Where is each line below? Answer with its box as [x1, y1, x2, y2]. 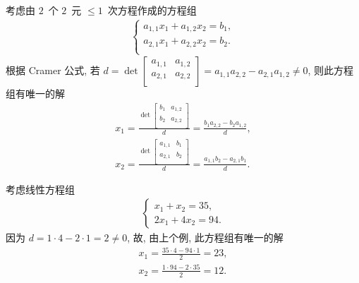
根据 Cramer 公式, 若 [6, 63, 100, 78]
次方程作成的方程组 [107, 3, 197, 17]
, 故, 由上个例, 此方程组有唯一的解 [127, 230, 284, 245]
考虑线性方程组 [6, 181, 75, 196]
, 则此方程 [308, 63, 354, 78]
